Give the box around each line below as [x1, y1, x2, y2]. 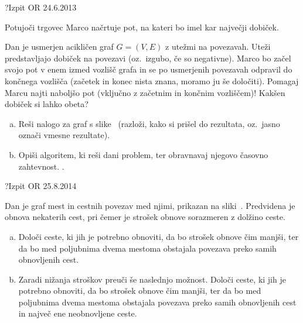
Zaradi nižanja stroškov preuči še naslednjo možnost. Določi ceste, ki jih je [18, 273, 286, 285]
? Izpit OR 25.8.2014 [5, 180, 77, 192]
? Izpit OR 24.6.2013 [5, 1, 77, 13]
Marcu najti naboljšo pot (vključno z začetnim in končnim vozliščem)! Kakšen [5, 86, 285, 98]
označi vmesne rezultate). [18, 129, 110, 141]
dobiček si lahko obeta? [5, 98, 88, 110]
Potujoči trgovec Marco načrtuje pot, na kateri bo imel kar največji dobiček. [5, 20, 279, 33]
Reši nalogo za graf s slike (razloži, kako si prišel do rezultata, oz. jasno [18, 117, 280, 129]
